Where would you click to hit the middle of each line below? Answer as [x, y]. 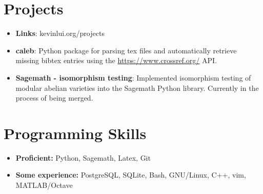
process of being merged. [54, 98]
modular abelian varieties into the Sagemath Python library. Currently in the [137, 88]
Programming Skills [75, 133]
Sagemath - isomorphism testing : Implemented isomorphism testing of [133, 77]
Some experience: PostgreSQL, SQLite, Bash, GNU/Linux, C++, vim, [131, 175]
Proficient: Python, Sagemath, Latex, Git [83, 157]
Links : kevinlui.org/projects [60, 33]
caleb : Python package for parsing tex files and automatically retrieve [126, 50]
